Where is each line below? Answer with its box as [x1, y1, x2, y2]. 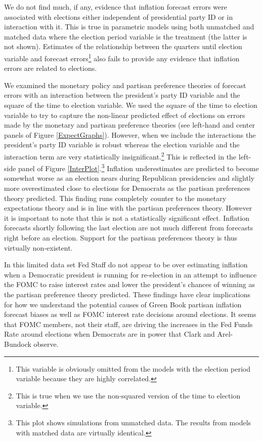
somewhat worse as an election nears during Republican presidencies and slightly [4, 173, 255, 183]
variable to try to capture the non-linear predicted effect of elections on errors [4, 109, 245, 120]
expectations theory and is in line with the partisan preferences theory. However [4, 203, 252, 213]
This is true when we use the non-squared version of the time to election [16, 390, 241, 400]
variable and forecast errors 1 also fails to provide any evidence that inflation [4, 51, 240, 63]
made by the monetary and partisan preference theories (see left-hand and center [4, 119, 255, 130]
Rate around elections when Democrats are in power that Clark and [4, 329, 215, 339]
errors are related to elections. [4, 63, 97, 73]
